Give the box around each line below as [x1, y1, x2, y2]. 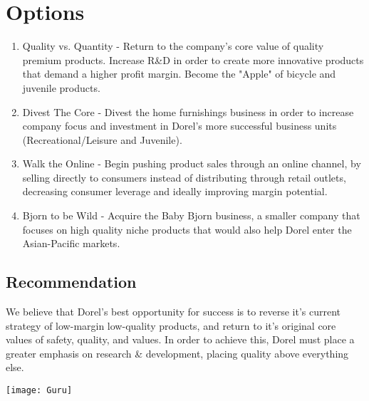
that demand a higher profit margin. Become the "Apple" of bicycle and [22, 66, 336, 81]
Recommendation [6, 271, 137, 293]
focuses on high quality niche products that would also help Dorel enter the [22, 222, 352, 236]
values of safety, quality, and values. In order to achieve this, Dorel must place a [6, 332, 355, 347]
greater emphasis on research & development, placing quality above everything [6, 345, 349, 360]
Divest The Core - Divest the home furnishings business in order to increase [22, 104, 354, 119]
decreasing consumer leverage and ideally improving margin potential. [22, 184, 328, 199]
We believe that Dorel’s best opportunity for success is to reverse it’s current [6, 304, 341, 319]
